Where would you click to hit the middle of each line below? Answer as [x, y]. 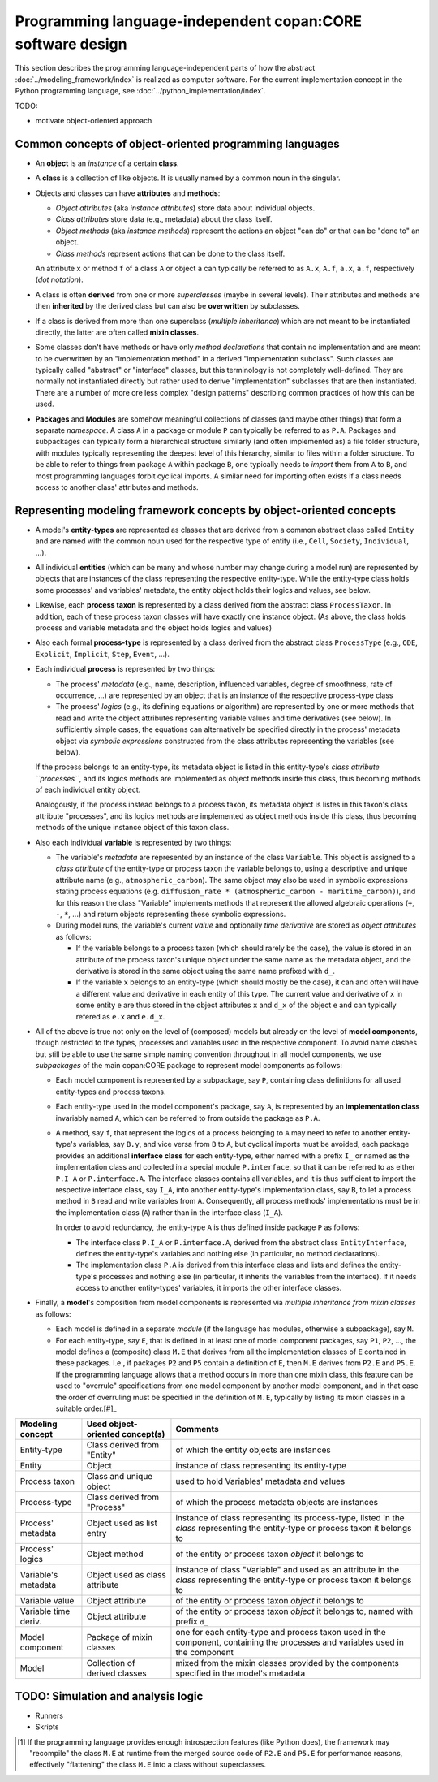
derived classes [117, 1673]
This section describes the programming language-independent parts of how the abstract [165, 68]
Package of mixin [120, 1637]
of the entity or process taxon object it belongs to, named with [294, 1611]
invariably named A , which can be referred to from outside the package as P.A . [188, 1118]
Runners [49, 1715]
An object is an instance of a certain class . [107, 163]
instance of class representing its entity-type [261, 1466]
